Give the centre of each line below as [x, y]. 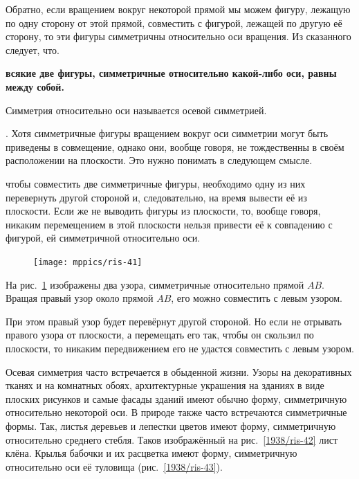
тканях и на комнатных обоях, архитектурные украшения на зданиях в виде [165, 385]
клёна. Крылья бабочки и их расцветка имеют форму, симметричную [151, 453]
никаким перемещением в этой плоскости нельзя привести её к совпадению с [169, 224]
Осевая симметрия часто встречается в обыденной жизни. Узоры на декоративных [179, 371]
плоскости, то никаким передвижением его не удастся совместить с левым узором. [180, 348]
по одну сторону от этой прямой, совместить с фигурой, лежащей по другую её [174, 22]
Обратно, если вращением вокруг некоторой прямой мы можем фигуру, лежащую [178, 9]
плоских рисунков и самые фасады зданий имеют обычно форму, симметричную [176, 398]
